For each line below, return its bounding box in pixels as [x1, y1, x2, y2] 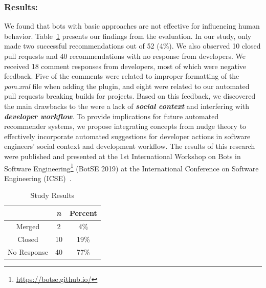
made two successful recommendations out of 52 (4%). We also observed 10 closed [4, 40, 261, 51]
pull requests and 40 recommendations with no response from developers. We [4, 51, 246, 61]
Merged [16, 220, 40, 231]
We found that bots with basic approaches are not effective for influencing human [4, 20, 260, 31]
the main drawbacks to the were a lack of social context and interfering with [4, 100, 250, 111]
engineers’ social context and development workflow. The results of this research [4, 141, 255, 151]
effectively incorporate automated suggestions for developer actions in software [4, 130, 251, 141]
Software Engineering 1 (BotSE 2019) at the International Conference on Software [4, 161, 259, 173]
